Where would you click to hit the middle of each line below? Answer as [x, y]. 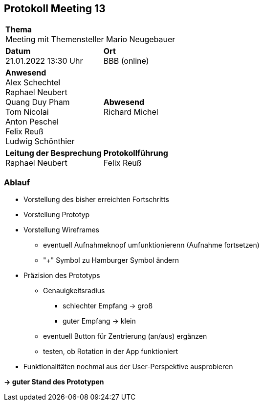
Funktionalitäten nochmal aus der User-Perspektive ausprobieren [128, 367]
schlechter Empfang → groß [108, 306]
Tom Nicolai [27, 112]
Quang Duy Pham [38, 102]
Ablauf [17, 182]
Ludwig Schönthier [40, 141]
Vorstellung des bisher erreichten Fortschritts [96, 200]
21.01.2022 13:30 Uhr [44, 61]
